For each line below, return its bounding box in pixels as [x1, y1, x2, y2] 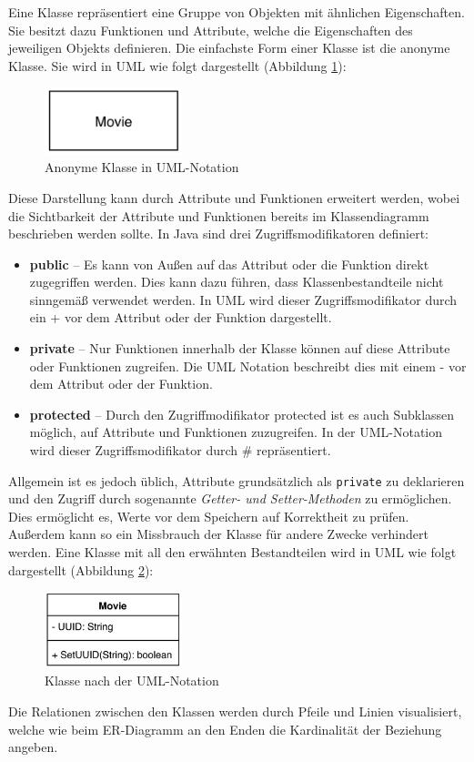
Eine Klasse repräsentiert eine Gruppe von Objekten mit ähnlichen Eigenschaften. [8, 3, 465, 21]
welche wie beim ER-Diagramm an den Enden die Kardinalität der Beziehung [8, 719, 442, 738]
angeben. [8, 737, 58, 757]
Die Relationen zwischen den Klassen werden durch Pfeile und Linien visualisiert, [8, 702, 462, 721]
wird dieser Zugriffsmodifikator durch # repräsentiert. [29, 441, 331, 460]
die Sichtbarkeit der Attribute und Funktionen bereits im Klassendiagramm [8, 206, 429, 225]
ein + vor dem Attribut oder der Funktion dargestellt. [29, 308, 332, 327]
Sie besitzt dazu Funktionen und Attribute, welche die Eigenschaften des [8, 20, 413, 39]
